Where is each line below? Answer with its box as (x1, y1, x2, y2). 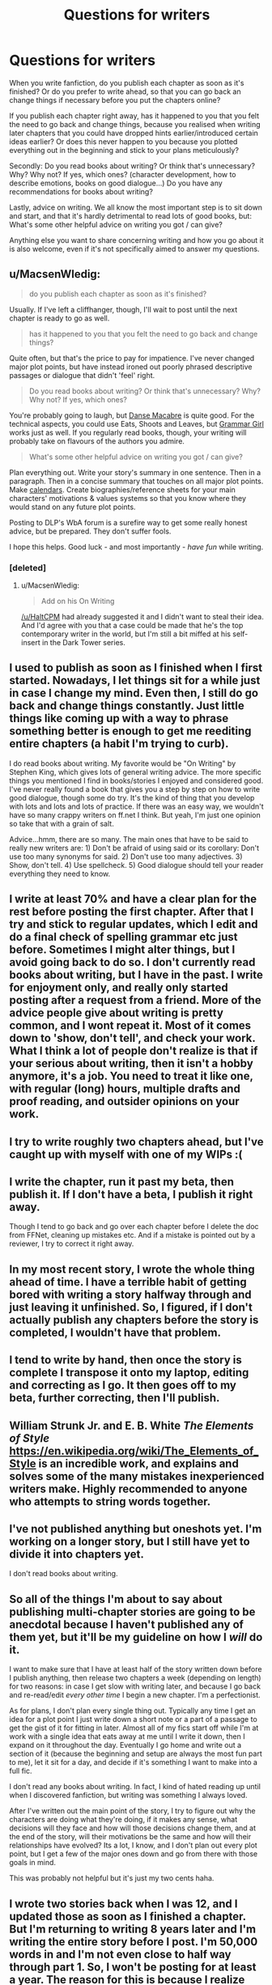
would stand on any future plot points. (9, 502, 136, 512)
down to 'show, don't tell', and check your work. (9, 1031, 256, 1045)
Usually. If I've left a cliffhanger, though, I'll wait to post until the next (9, 304, 238, 314)
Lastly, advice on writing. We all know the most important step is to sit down (9, 202, 262, 212)
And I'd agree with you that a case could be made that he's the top (20, 621, 244, 631)
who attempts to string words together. (9, 1494, 211, 1508)
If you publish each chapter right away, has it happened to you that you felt (9, 111, 260, 121)
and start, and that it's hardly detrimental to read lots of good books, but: (9, 210, 252, 220)
